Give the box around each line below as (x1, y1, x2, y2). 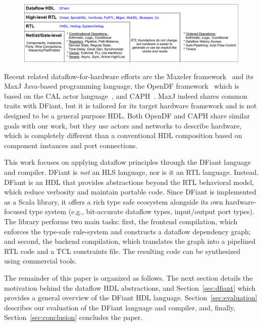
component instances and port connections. (4, 140, 138, 150)
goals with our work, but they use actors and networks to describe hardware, (4, 120, 242, 131)
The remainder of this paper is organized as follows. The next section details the (4, 272, 253, 283)
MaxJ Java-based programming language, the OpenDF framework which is (4, 81, 239, 91)
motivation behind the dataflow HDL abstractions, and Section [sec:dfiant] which (4, 282, 256, 293)
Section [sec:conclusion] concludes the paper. (4, 312, 143, 322)
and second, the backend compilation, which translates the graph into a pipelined (4, 236, 256, 246)
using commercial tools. (4, 255, 77, 266)
